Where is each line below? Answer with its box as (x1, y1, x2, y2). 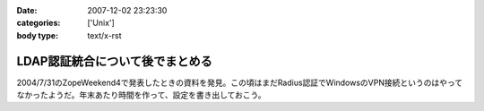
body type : (16, 30, 58, 40)
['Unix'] (87, 18, 116, 29)
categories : (16, 18, 61, 29)
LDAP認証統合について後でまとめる (16, 54, 212, 69)
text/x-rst (87, 30, 122, 40)
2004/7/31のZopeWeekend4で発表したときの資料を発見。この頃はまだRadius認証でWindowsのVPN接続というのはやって (16, 77, 463, 88)
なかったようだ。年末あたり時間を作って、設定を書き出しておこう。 (16, 90, 266, 100)
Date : (16, 5, 38, 15)
